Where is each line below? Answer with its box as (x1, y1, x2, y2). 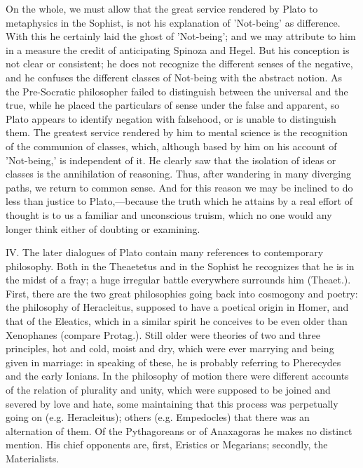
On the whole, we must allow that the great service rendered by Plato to (6, 1, 318, 15)
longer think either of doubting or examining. (6, 221, 200, 236)
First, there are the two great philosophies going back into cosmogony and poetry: (6, 286, 358, 300)
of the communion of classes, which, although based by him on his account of (6, 138, 337, 153)
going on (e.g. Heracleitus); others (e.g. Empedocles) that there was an (6, 410, 310, 424)
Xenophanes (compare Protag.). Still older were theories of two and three (6, 327, 320, 342)
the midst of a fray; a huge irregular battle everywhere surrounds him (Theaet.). (6, 272, 351, 287)
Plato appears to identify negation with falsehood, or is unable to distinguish (6, 111, 336, 126)
